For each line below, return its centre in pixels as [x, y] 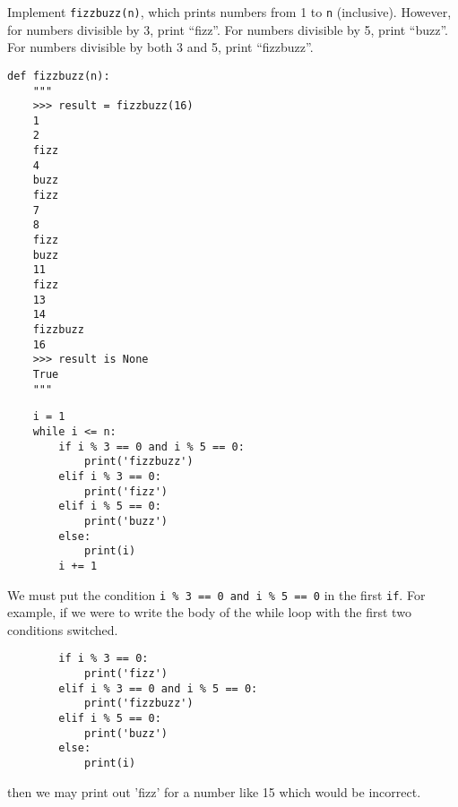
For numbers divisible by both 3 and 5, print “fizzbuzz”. [160, 47]
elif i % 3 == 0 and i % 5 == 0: [158, 688]
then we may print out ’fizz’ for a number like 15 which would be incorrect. [214, 791]
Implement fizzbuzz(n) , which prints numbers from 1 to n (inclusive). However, [229, 12]
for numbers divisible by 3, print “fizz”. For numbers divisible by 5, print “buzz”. [228, 29]
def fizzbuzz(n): [59, 76]
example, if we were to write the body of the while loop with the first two [209, 612]
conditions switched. [63, 629]
